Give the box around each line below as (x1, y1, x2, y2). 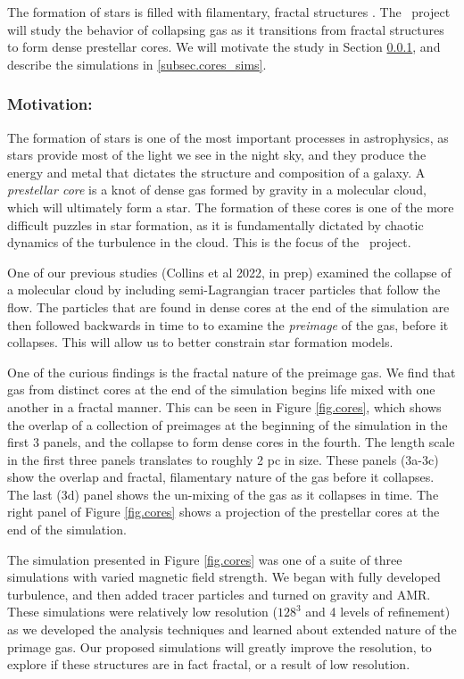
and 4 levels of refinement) (305, 602, 451, 621)
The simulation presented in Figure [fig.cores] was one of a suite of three (7, 550, 402, 568)
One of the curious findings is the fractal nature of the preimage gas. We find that (7, 362, 456, 381)
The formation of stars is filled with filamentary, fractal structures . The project (7, 3, 451, 21)
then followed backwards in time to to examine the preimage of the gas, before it (7, 315, 449, 334)
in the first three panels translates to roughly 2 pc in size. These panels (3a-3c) (7, 450, 439, 468)
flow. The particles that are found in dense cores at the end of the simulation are (7, 297, 450, 316)
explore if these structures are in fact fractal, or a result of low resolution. (7, 655, 410, 674)
